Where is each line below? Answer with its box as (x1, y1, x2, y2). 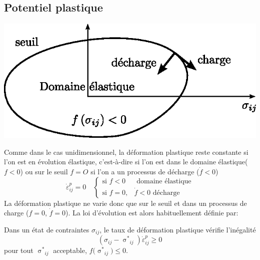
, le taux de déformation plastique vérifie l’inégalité (99, 224, 256, 234)
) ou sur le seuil (20, 166, 68, 176)
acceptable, (53, 245, 87, 255)
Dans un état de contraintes (4, 224, 89, 234)
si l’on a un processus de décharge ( (90, 166, 199, 176)
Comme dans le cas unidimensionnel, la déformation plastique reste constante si (4, 146, 248, 157)
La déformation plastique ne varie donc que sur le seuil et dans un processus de (4, 197, 247, 208)
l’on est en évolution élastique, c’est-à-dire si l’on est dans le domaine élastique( (4, 156, 248, 167)
